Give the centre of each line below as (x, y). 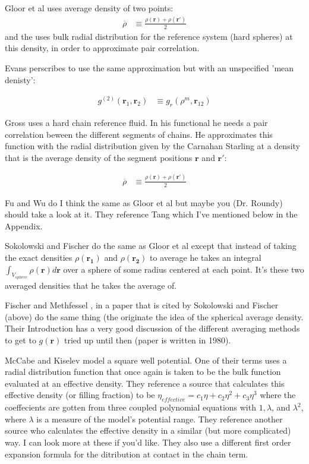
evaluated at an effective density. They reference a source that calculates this (145, 383)
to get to (21, 340)
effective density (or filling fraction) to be (80, 395)
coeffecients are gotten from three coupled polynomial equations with (130, 407)
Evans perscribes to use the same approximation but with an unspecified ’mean (149, 67)
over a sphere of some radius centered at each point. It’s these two (184, 269)
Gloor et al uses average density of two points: (89, 8)
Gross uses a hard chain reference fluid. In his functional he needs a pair (136, 122)
